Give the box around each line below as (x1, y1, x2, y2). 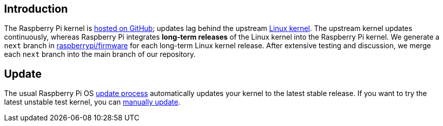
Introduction (4, 3, 68, 15)
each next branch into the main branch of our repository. (4, 50, 196, 59)
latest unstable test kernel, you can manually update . (4, 98, 181, 107)
